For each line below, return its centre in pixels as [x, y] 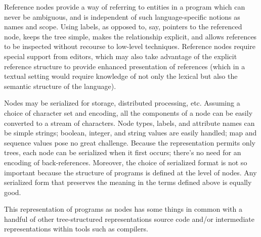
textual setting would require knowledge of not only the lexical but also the [121, 76]
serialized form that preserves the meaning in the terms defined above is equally [128, 182]
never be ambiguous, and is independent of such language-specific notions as [122, 16]
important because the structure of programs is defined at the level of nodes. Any [130, 172]
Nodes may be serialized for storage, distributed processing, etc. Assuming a [122, 103]
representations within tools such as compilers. [76, 229]
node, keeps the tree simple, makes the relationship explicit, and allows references [130, 36]
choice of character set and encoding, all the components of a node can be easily [128, 112]
